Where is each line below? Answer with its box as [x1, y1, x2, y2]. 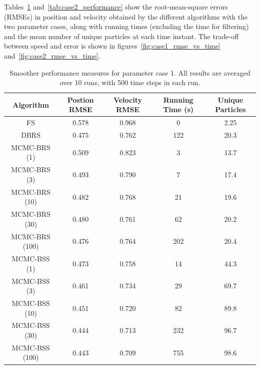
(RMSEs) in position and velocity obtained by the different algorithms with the [4, 11, 248, 22]
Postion [67, 94, 94, 105]
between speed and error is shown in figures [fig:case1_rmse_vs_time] [4, 41, 220, 51]
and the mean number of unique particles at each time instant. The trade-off [4, 31, 239, 41]
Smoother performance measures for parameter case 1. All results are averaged [9, 67, 250, 78]
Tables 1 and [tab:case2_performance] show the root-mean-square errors [4, 2, 228, 12]
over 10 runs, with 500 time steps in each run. [59, 77, 200, 88]
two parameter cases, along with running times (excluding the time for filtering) [4, 21, 249, 32]
